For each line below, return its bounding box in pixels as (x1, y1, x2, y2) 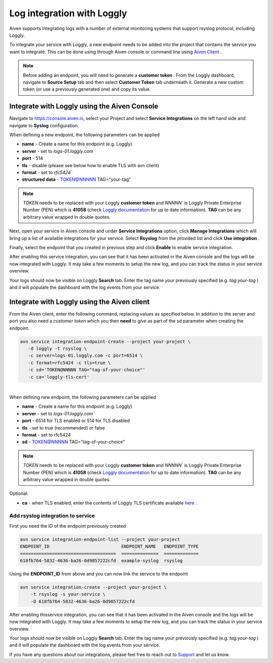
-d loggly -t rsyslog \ (28, 346, 87, 352)
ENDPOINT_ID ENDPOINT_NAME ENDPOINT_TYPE (20, 543, 199, 550)
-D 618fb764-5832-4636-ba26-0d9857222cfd (30, 598, 135, 604)
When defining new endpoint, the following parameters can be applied (9, 394, 156, 400)
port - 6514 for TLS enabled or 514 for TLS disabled (22, 418, 130, 424)
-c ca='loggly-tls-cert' (28, 374, 89, 380)
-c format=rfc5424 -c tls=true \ (28, 360, 111, 366)
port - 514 (22, 155, 43, 162)
